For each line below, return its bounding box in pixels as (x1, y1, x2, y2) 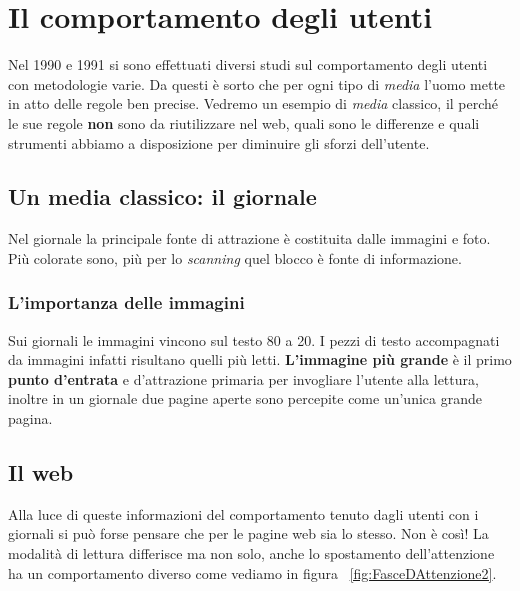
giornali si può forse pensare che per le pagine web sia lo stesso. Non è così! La (8, 523, 489, 544)
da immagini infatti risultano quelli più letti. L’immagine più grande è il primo (8, 349, 512, 370)
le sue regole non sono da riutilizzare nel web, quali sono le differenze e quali (8, 112, 480, 133)
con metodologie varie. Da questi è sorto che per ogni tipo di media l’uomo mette (8, 73, 506, 94)
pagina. (8, 408, 53, 429)
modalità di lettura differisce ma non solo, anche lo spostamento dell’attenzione (8, 543, 495, 564)
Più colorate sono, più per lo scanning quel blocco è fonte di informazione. (8, 247, 462, 268)
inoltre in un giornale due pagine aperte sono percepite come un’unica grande (8, 388, 482, 409)
